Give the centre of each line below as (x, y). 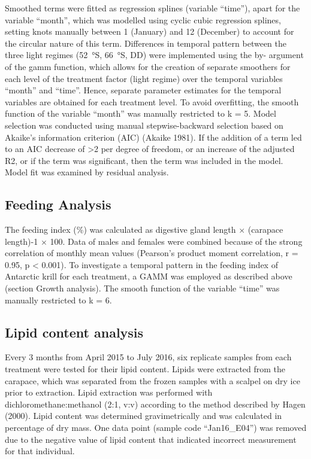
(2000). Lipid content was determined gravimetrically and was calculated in (144, 416)
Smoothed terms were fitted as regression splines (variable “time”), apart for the (153, 8)
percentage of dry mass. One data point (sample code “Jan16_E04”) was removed (156, 428)
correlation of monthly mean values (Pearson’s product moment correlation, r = (152, 253)
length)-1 (22, 241)
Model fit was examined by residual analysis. (87, 172)
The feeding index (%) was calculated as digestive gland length (120, 229)
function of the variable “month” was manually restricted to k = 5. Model (141, 113)
